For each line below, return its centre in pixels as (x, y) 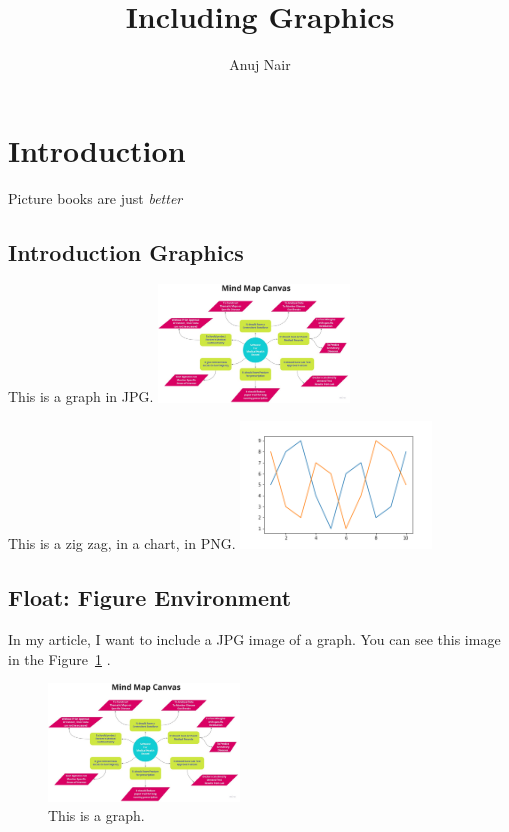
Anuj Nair (260, 64)
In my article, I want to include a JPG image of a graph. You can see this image (254, 639)
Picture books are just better (95, 197)
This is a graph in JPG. (81, 396)
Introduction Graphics (126, 251)
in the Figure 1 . (59, 658)
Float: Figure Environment (150, 597)
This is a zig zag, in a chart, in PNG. (122, 543)
